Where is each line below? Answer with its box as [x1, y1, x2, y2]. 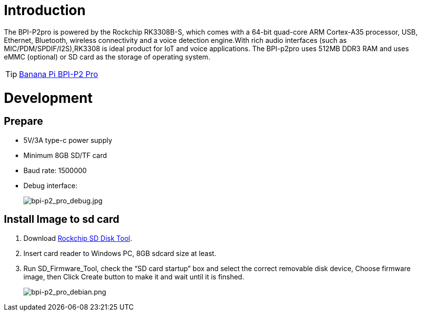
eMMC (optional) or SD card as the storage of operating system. [4, 52, 210, 61]
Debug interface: [23, 181, 78, 190]
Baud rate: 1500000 [23, 166, 87, 175]
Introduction [4, 2, 86, 19]
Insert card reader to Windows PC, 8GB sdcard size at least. [23, 249, 217, 257]
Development [4, 89, 93, 106]
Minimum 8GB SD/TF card [23, 151, 107, 159]
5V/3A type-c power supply [23, 136, 112, 144]
